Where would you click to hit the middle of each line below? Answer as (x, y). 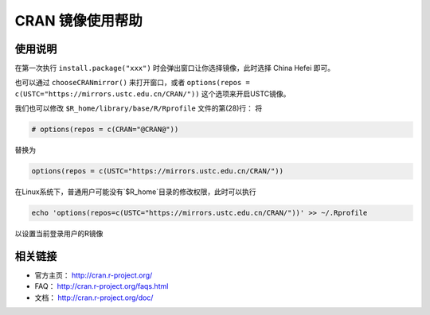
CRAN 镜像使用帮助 (78, 21)
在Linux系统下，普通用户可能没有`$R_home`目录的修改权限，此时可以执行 (135, 192)
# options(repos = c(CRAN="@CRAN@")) (105, 130)
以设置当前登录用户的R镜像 (59, 234)
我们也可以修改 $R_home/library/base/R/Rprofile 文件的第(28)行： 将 (139, 108)
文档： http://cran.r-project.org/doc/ (94, 297)
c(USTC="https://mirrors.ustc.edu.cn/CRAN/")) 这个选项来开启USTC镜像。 (152, 93)
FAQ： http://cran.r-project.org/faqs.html (102, 286)
